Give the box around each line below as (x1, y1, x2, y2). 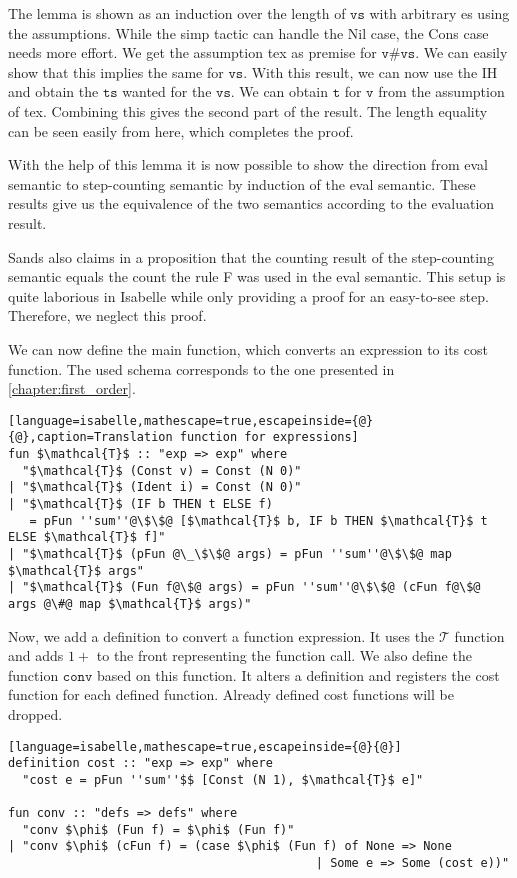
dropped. (8, 703, 63, 724)
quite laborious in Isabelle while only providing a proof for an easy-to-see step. (8, 285, 489, 306)
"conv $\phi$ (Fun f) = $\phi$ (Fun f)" (22, 822, 295, 837)
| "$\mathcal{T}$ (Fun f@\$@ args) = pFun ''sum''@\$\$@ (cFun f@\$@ (8, 580, 481, 595)
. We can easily (415, 42, 508, 63)
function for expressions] (179, 430, 359, 445)
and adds (8, 645, 64, 666)
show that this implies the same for (8, 61, 224, 82)
